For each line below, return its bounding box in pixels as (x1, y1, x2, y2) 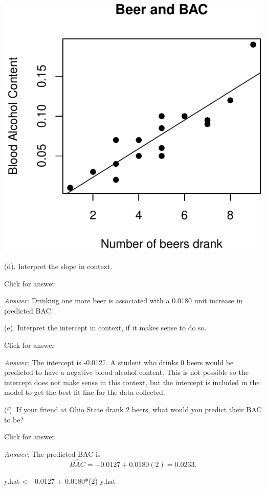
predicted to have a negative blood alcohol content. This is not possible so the (4, 367, 249, 377)
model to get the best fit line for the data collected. (4, 387, 165, 397)
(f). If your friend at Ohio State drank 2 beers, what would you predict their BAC (4, 404, 262, 414)
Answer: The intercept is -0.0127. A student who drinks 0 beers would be (4, 357, 234, 367)
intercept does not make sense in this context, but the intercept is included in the (4, 376, 260, 387)
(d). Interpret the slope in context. (4, 260, 113, 271)
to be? (4, 414, 24, 425)
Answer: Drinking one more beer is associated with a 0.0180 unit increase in (4, 295, 242, 306)
